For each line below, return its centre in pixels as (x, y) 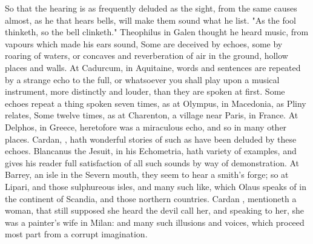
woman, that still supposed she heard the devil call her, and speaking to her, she (155, 210)
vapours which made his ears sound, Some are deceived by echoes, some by (144, 43)
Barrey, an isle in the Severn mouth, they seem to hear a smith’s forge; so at (147, 175)
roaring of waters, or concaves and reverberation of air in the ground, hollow (147, 56)
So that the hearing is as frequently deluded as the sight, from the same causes (151, 8)
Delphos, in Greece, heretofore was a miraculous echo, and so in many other (146, 127)
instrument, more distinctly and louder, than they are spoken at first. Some (145, 91)
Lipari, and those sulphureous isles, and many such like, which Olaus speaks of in (156, 186)
